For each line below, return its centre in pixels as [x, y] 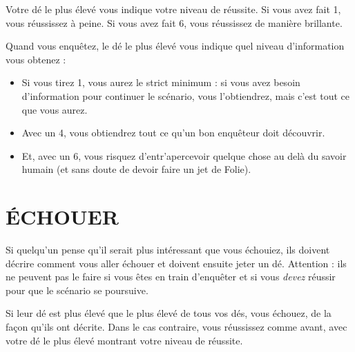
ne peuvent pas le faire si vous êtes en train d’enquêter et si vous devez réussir [171, 277]
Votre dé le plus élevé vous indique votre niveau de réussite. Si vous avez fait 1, [173, 9]
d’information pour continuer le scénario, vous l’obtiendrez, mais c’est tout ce [185, 95]
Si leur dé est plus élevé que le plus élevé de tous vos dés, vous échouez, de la [169, 313]
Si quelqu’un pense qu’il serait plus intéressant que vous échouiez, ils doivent [168, 250]
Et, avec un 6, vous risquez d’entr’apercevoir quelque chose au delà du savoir [184, 155]
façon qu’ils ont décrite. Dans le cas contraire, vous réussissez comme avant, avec [176, 327]
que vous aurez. [55, 109]
